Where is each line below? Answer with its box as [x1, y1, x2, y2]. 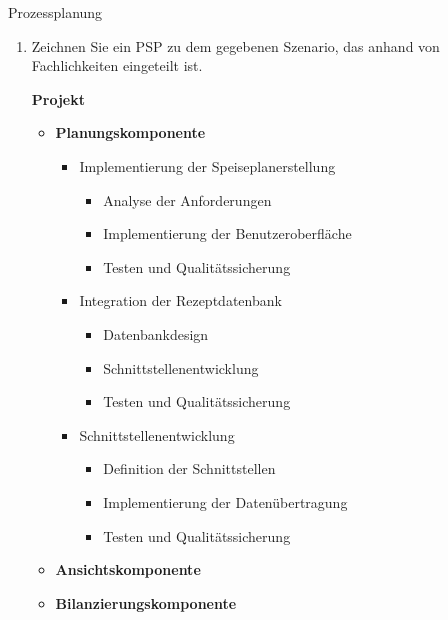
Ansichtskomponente [55, 559, 201, 580]
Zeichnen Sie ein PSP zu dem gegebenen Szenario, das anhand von [31, 35, 440, 56]
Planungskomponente [55, 122, 206, 143]
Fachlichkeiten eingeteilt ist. [31, 55, 203, 76]
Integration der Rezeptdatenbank [79, 290, 282, 311]
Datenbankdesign [103, 323, 209, 344]
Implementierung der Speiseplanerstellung [79, 155, 336, 176]
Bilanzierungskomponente [55, 592, 237, 613]
